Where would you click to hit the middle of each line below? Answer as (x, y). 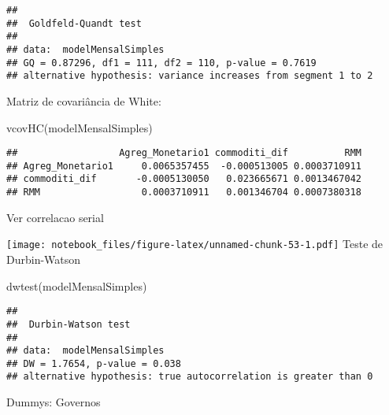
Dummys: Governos (54, 402)
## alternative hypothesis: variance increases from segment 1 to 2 (190, 76)
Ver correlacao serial (55, 217)
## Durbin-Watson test (69, 324)
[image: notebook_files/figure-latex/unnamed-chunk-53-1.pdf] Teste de (195, 244)
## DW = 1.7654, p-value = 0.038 (94, 363)
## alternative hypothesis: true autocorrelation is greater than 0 (190, 377)
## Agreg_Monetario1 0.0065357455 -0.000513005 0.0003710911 (184, 166)
